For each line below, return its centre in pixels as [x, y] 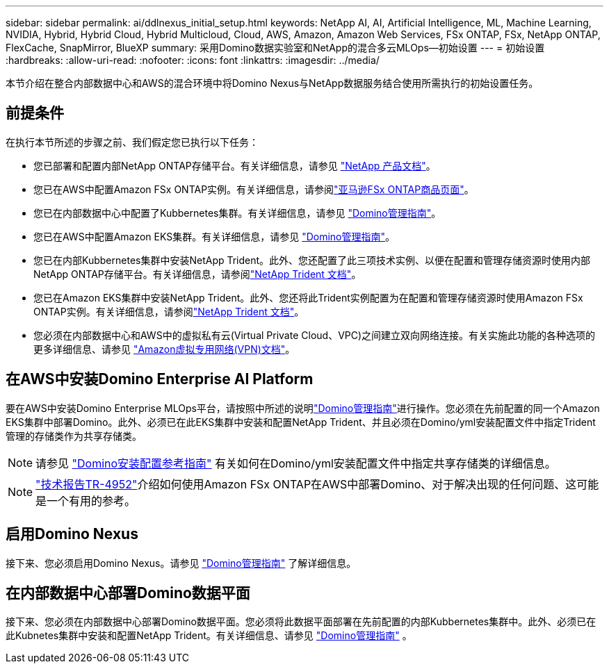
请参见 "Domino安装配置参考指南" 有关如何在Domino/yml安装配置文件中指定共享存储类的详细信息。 [296, 463]
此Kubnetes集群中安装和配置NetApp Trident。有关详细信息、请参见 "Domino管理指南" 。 [209, 636]
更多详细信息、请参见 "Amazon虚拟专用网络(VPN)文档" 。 [164, 349]
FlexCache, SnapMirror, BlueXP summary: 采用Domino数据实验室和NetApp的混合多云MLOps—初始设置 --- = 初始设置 [275, 48]
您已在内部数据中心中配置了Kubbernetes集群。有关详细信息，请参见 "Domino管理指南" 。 [237, 213]
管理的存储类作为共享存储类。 [74, 436]
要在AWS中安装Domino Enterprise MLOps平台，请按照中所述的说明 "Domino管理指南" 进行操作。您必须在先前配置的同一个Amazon [303, 408]
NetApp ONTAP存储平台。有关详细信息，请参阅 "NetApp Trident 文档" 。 [197, 274]
